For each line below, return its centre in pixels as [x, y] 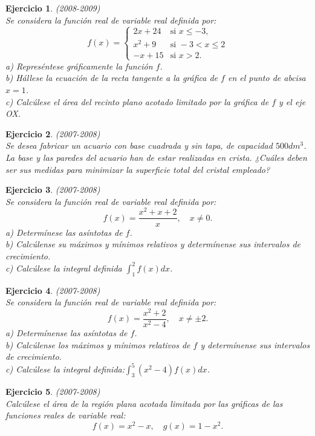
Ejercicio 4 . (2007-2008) [53, 290]
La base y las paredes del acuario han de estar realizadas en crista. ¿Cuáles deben [156, 158]
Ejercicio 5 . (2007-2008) [53, 392]
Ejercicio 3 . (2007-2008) [53, 190]
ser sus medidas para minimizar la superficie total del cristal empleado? [138, 169]
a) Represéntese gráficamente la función [79, 66]
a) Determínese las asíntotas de [64, 232]
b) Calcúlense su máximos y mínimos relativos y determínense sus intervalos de [153, 244]
